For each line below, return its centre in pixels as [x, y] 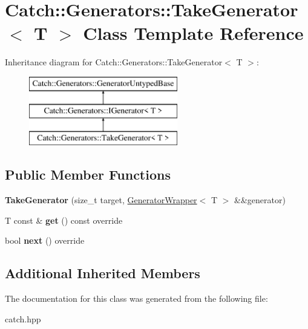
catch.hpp [23, 318]
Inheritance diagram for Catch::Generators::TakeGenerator [114, 62]
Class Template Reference [193, 33]
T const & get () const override [64, 220]
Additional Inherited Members [103, 273]
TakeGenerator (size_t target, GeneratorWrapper [101, 200]
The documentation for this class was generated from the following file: [136, 298]
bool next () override [45, 240]
